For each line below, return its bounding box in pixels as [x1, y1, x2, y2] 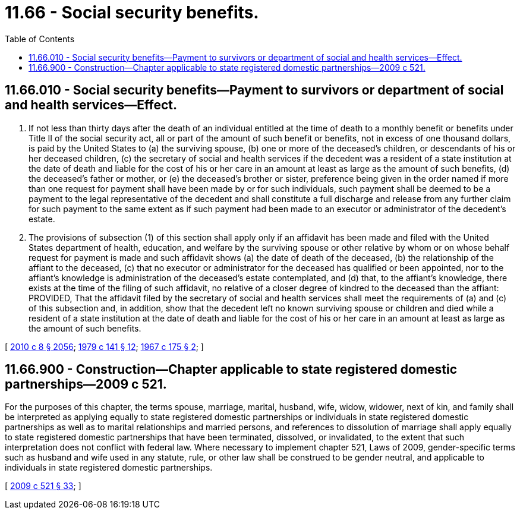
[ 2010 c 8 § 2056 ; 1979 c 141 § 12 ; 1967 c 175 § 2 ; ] [5, 341, 204, 352]
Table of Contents [5, 33, 75, 44]
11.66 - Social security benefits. [5, 2, 259, 23]
